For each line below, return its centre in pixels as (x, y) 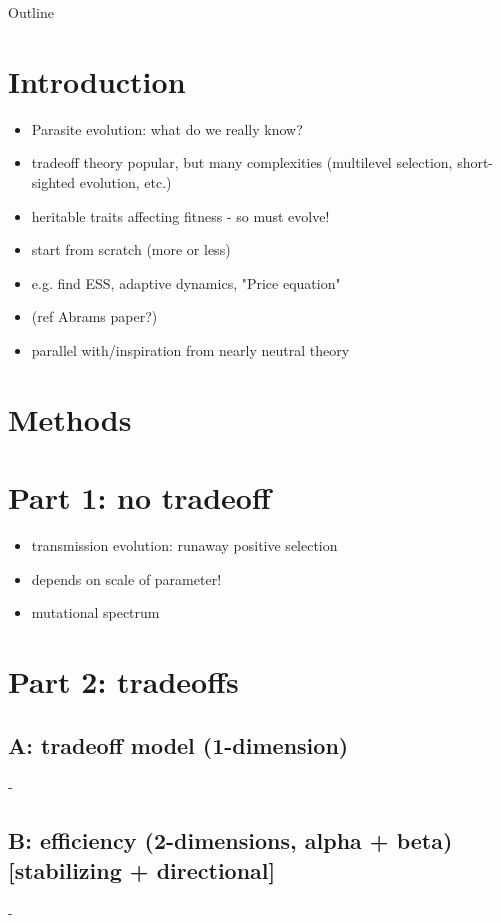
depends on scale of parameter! (126, 578)
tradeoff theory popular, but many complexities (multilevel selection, (242, 162)
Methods (70, 418)
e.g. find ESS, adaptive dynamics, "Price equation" (186, 282)
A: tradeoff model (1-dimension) (178, 744)
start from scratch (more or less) (131, 249)
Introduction (97, 80)
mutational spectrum (95, 612)
